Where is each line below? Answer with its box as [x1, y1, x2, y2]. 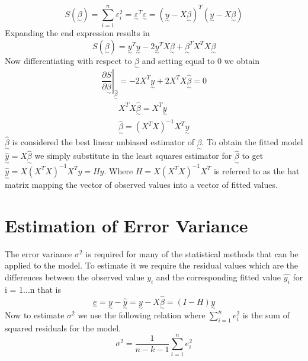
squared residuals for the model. [5, 321, 121, 334]
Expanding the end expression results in [5, 27, 150, 39]
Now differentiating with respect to [5, 54, 132, 66]
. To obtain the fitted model [201, 135, 303, 148]
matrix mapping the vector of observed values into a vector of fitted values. [5, 178, 278, 191]
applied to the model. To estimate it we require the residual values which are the [5, 259, 299, 271]
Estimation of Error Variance [5, 213, 248, 237]
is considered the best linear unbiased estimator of [12, 135, 194, 148]
